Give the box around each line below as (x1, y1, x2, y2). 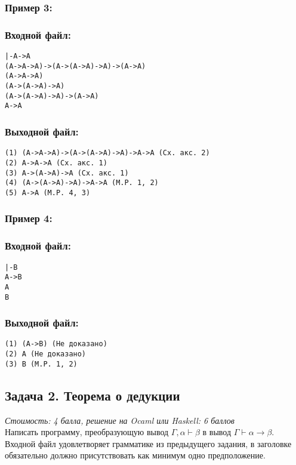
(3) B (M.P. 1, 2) (5, 359, 78, 368)
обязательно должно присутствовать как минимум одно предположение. (5, 449, 266, 461)
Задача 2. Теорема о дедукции (5, 386, 180, 404)
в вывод (202, 426, 232, 438)
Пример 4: (5, 211, 53, 226)
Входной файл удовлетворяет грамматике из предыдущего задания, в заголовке (5, 437, 292, 449)
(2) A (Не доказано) (5, 350, 87, 359)
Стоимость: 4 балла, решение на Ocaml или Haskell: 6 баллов (5, 414, 235, 426)
